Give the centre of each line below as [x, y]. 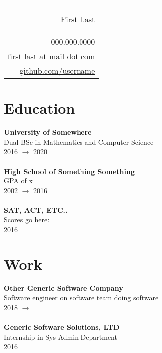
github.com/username [57, 71]
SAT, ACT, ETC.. [36, 210]
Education [40, 108]
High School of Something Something [69, 171]
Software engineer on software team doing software [81, 297]
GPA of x [18, 181]
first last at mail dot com [52, 56]
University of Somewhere [48, 132]
